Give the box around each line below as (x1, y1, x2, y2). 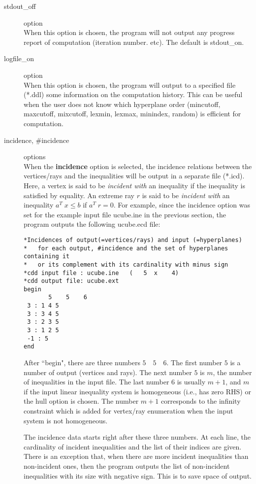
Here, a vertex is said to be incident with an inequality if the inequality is (24, 180, 245, 190)
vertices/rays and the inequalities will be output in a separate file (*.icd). (24, 171, 245, 181)
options (24, 151, 46, 162)
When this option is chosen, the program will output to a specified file (24, 79, 236, 90)
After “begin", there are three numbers (24, 357, 140, 368)
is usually (177, 377, 206, 387)
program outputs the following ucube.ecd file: (24, 219, 160, 229)
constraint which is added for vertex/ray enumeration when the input (24, 406, 233, 416)
